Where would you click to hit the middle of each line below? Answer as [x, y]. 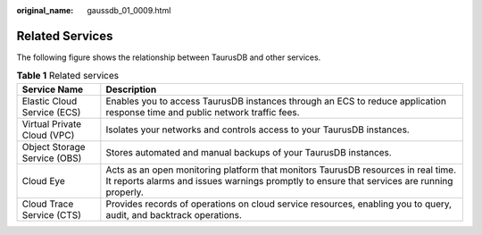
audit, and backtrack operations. [174, 214]
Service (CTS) [52, 214]
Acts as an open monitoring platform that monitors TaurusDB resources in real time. [281, 170]
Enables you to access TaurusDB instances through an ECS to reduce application [276, 101]
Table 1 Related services [68, 76]
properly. [125, 192]
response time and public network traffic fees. [203, 112]
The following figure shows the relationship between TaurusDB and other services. [169, 57]
